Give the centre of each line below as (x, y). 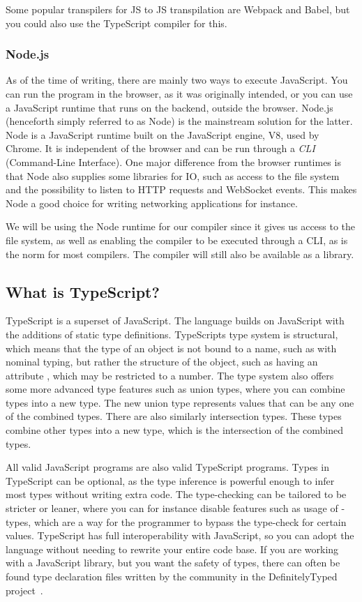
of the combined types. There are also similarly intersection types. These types (174, 416)
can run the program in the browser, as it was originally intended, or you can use (179, 93)
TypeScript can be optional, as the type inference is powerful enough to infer (170, 480)
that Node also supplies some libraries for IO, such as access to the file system (173, 175)
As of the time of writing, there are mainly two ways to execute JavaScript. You (177, 80)
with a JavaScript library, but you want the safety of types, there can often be (173, 563)
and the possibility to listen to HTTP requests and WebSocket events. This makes (181, 189)
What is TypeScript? (83, 291)
